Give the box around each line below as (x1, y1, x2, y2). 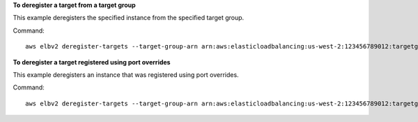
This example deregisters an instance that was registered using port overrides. (13, 70, 240, 79)
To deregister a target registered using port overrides (13, 58, 171, 66)
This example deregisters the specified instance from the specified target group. (13, 14, 245, 22)
